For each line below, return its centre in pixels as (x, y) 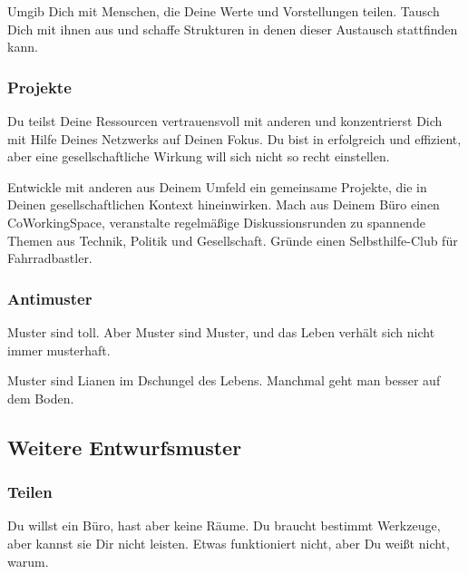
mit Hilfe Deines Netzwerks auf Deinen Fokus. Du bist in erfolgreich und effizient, (234, 138)
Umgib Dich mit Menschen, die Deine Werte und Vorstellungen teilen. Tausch (224, 11)
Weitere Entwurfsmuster (125, 447)
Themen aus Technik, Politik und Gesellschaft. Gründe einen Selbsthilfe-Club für (233, 240)
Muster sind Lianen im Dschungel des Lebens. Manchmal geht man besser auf (224, 380)
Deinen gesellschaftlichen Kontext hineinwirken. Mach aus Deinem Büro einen (224, 204)
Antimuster (50, 298)
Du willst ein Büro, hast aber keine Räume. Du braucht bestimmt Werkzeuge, (224, 525)
